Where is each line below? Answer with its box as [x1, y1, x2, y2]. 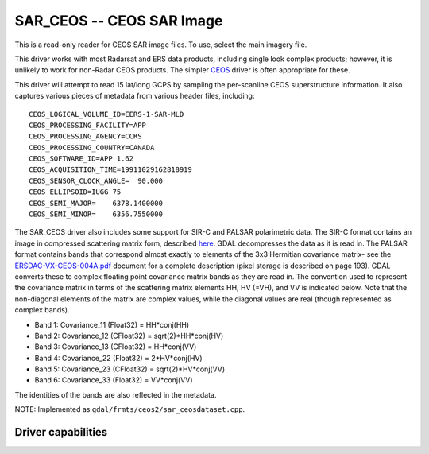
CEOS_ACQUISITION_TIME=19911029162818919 [29, 165, 192, 174]
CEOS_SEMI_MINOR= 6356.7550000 [29, 210, 163, 219]
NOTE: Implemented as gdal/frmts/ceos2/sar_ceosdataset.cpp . [14, 405, 245, 414]
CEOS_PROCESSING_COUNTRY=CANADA [29, 143, 155, 152]
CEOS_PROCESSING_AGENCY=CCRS [29, 132, 142, 141]
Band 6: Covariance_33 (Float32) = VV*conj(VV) [34, 375, 194, 385]
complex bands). [14, 305, 70, 315]
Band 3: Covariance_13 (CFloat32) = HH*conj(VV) [34, 342, 197, 351]
